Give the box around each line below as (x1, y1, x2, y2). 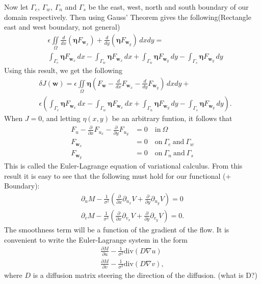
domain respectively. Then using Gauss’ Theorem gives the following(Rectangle (4, 11, 251, 22)
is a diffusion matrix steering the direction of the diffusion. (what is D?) (33, 269, 257, 280)
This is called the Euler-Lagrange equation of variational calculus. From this (4, 160, 243, 171)
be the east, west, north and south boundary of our (88, 2, 249, 12)
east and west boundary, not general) (4, 21, 120, 32)
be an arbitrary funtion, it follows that (112, 113, 232, 124)
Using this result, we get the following (4, 65, 123, 76)
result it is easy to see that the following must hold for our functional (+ (4, 170, 231, 181)
